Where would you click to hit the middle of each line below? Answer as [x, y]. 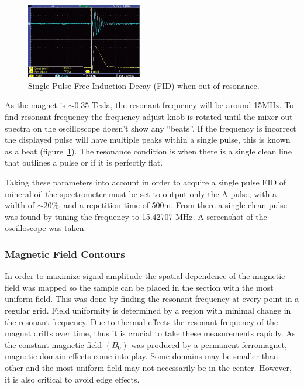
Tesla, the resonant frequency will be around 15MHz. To [193, 105]
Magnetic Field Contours [65, 254]
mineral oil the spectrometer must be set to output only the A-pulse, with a [141, 193]
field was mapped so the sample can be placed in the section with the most [139, 287]
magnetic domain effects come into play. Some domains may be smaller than [141, 356]
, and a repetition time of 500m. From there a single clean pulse [173, 205]
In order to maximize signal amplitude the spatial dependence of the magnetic [145, 276]
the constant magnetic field [53, 344]
